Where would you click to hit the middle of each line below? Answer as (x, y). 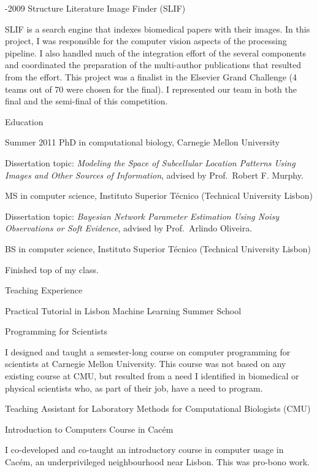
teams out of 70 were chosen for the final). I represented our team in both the (151, 89)
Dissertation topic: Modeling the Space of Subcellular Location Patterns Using (150, 162)
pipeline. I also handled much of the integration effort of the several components (156, 52)
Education (24, 121)
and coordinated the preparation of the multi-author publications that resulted (153, 65)
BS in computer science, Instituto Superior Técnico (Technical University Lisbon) (158, 248)
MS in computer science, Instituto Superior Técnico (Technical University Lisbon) (159, 195)
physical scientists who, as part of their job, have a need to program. (134, 388)
